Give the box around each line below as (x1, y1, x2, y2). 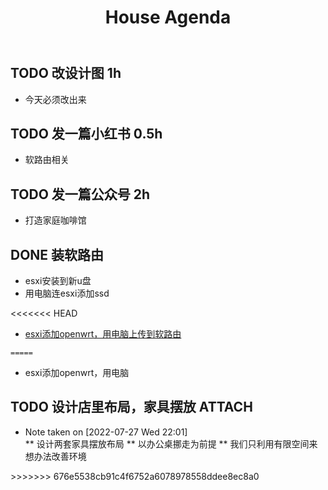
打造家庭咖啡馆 (24, 214, 87, 226)
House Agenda (104, 6, 232, 29)
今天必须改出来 (24, 93, 87, 105)
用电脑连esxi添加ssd (24, 287, 110, 300)
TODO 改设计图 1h (10, 65, 122, 82)
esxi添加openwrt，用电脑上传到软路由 (24, 328, 182, 340)
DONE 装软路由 (10, 246, 105, 263)
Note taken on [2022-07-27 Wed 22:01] (24, 426, 188, 438)
